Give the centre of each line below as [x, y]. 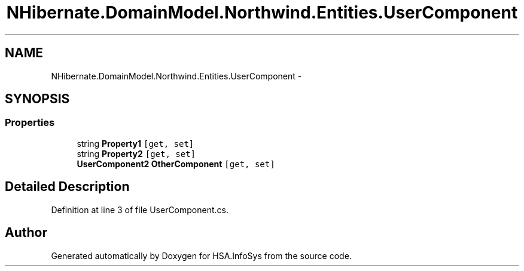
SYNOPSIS [37, 99]
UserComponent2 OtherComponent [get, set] [176, 164]
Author [26, 233]
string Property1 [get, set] [135, 143]
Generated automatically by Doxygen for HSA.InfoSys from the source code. [201, 255]
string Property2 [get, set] [136, 153]
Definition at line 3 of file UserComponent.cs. [140, 210]
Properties [30, 123]
